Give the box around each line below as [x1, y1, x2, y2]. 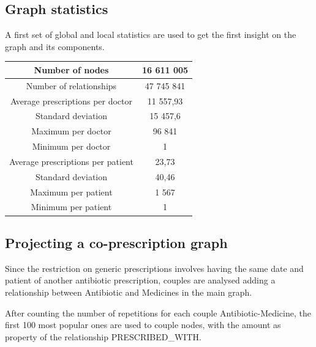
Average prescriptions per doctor [10, 94, 133, 107]
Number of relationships [26, 79, 117, 92]
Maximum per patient [30, 185, 113, 198]
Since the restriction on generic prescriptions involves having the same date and [5, 261, 304, 274]
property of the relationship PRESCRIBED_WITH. [5, 330, 201, 343]
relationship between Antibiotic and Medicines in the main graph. [5, 285, 252, 298]
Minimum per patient [31, 200, 112, 213]
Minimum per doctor [32, 140, 111, 153]
